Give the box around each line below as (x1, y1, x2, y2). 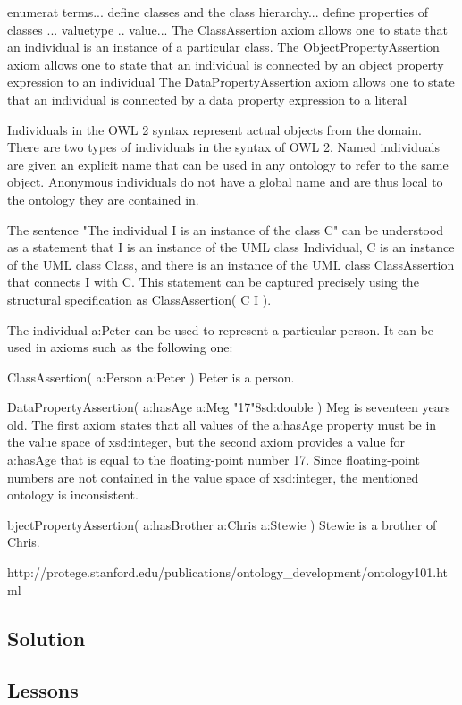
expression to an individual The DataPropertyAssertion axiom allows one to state (7, 72, 455, 91)
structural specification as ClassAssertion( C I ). (7, 290, 272, 308)
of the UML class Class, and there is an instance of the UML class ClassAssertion (7, 255, 455, 273)
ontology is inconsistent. (7, 485, 139, 504)
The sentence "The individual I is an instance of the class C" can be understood (7, 220, 444, 239)
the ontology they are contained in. (7, 189, 199, 208)
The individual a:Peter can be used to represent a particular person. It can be (7, 320, 434, 339)
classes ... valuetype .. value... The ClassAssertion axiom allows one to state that (7, 20, 448, 38)
